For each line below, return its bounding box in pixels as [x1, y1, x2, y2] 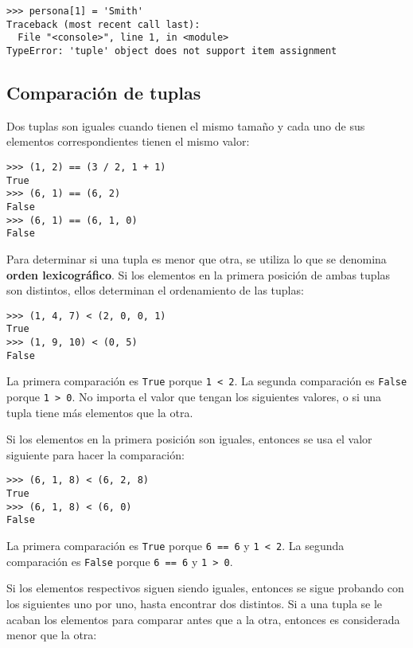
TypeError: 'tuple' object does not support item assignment [6, 45, 337, 57]
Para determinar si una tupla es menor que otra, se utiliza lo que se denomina [6, 250, 387, 267]
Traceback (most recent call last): [6, 18, 201, 30]
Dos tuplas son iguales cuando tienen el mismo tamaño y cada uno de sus [6, 117, 365, 134]
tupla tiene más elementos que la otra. [6, 404, 193, 420]
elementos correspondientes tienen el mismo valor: [6, 133, 250, 150]
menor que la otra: [6, 627, 97, 643]
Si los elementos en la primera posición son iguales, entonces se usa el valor [6, 431, 372, 447]
